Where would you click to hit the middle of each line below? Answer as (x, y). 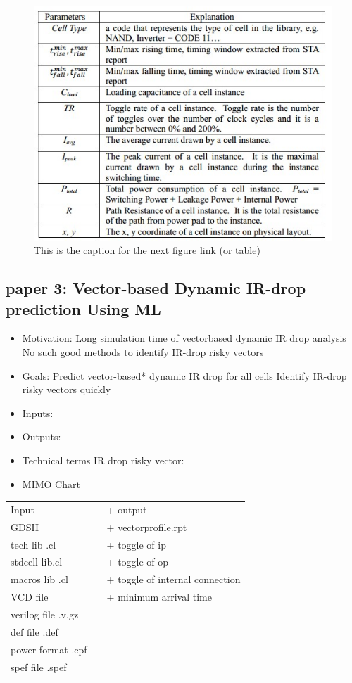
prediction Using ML (83, 308)
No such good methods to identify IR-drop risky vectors (143, 352)
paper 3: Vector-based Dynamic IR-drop (156, 288)
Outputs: (42, 436)
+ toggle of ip (136, 544)
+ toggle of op (138, 562)
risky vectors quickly (67, 389)
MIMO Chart (51, 484)
